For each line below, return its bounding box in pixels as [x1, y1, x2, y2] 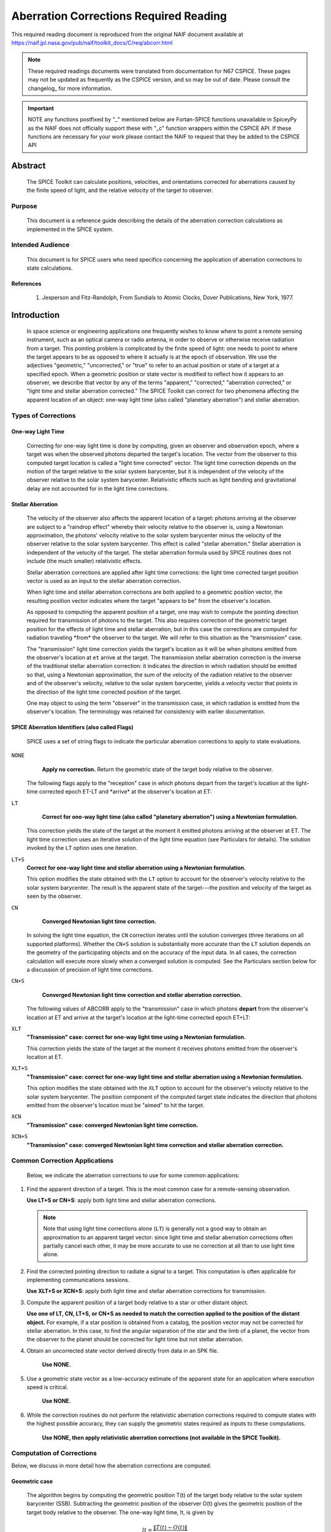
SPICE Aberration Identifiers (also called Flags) [11, 724, 134, 731]
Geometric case [11, 1477, 53, 1485]
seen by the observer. [26, 892, 82, 900]
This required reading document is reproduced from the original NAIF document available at [11, 31, 243, 38]
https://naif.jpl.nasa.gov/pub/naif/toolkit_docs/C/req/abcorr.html [11, 39, 173, 46]
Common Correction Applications [11, 1156, 113, 1165]
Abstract [11, 161, 46, 171]
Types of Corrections [11, 411, 76, 420]
